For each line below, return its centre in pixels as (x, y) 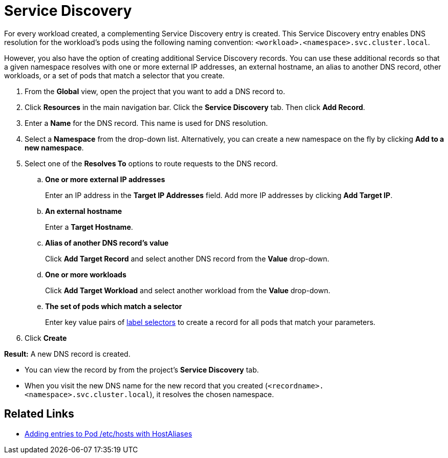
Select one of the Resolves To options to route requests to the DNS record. (151, 163)
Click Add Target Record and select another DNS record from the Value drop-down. (187, 258)
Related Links (39, 414)
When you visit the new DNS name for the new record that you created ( (146, 385)
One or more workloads (86, 274)
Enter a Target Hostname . (89, 227)
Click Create (46, 338)
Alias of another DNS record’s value (107, 243)
